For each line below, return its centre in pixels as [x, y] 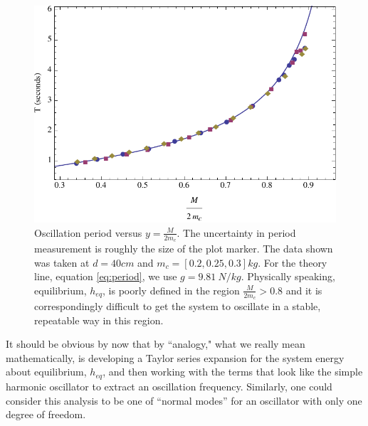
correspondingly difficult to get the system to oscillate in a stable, [178, 306]
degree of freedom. [46, 414]
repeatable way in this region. [99, 320]
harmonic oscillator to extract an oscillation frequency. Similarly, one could [169, 386]
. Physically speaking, [288, 276]
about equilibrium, [46, 372]
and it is [304, 290]
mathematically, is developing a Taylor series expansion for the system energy [175, 357]
